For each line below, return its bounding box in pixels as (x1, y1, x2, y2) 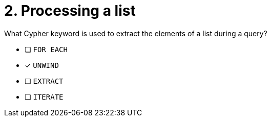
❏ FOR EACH (25, 44, 68, 54)
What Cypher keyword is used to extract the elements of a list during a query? (4, 29, 267, 38)
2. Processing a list (4, 2, 136, 19)
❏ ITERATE (25, 92, 64, 101)
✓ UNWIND (25, 60, 59, 69)
